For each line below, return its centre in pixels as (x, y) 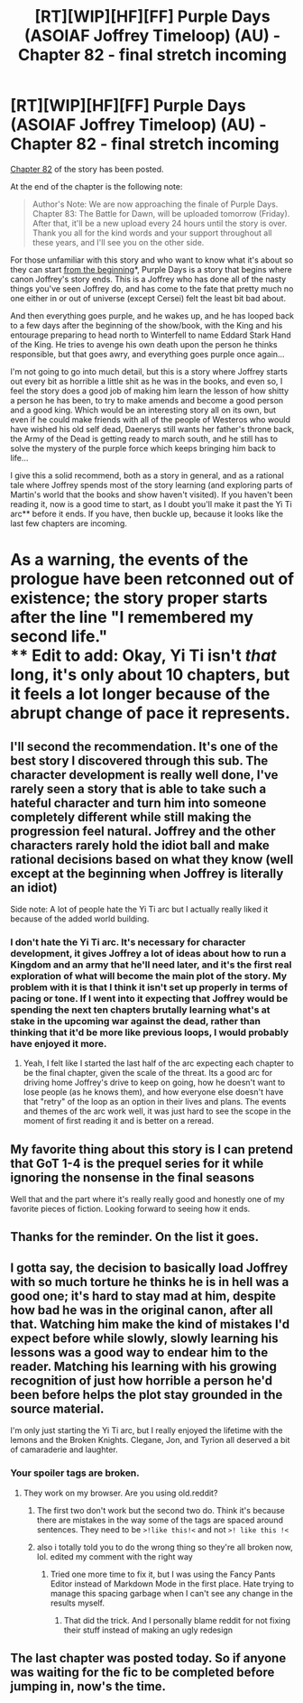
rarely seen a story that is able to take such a (138, 788)
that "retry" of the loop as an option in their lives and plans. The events (155, 1102)
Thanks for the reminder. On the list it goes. (135, 1237)
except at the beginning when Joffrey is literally (147, 873)
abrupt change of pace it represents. (151, 713)
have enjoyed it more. (59, 1043)
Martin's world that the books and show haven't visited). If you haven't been (152, 495)
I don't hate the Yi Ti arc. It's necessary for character (128, 942)
